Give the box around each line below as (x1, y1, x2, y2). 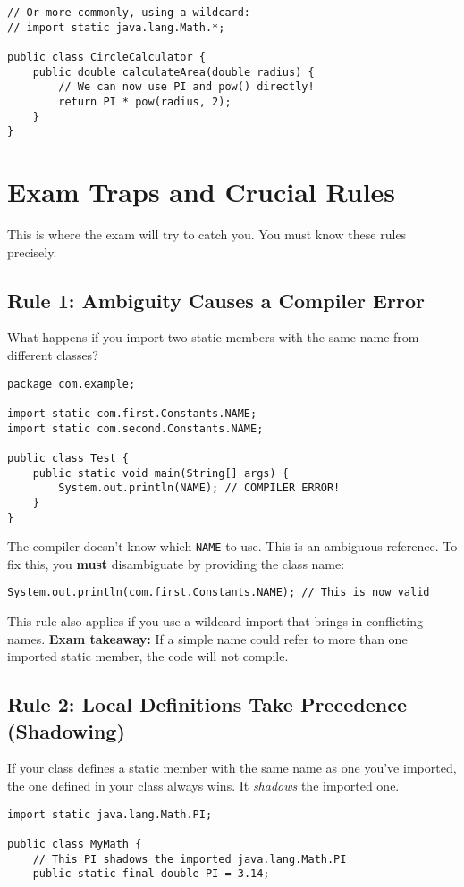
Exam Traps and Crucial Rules (7, 173, 396, 210)
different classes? (7, 346, 98, 364)
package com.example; (7, 377, 136, 390)
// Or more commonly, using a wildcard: (7, 6, 251, 19)
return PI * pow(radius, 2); (58, 95, 232, 108)
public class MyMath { (7, 837, 142, 850)
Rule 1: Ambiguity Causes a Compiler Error (7, 286, 425, 314)
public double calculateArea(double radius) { (32, 65, 315, 79)
